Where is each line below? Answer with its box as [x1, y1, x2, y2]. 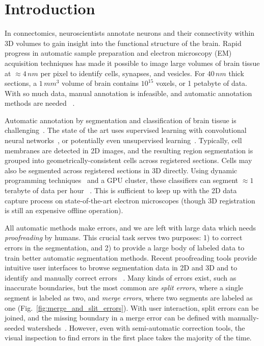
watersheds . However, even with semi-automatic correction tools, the [27, 322, 245, 333]
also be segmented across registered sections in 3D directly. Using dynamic [5, 165, 237, 175]
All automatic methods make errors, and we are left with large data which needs [5, 222, 256, 233]
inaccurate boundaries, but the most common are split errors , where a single [5, 282, 244, 293]
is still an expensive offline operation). [5, 205, 123, 216]
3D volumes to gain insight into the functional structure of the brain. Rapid [5, 37, 242, 48]
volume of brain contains [62, 78, 139, 88]
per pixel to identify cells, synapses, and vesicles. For [40, 67, 205, 78]
